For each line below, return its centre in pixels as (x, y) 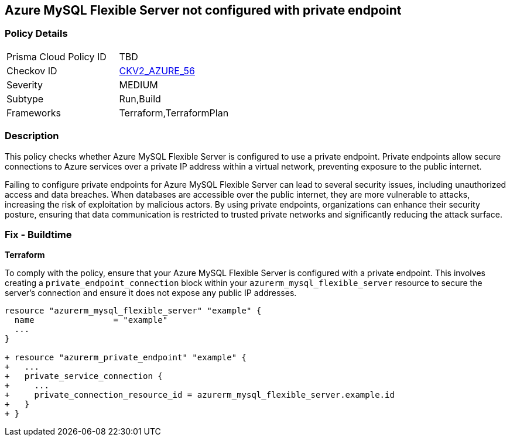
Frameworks (34, 113)
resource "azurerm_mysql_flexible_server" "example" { (133, 311)
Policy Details (36, 34)
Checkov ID (32, 70)
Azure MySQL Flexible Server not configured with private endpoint (203, 10)
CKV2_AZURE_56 (157, 70)
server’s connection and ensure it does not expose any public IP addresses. (151, 293)
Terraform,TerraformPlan (174, 113)
